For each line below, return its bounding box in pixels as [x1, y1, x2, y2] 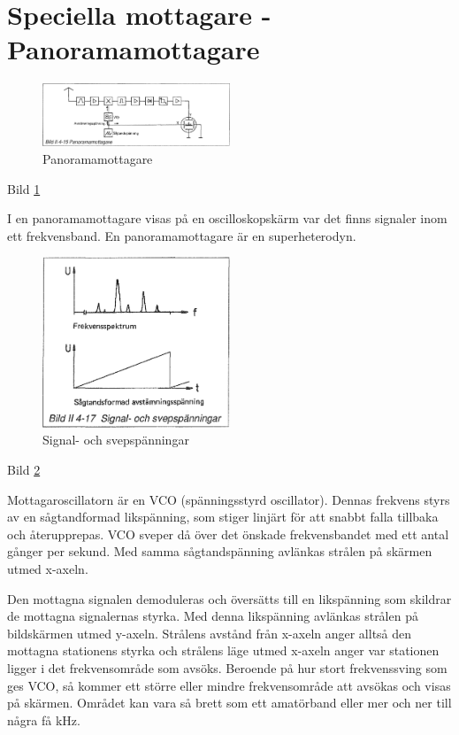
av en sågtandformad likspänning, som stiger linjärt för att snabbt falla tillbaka [7, 507, 439, 526]
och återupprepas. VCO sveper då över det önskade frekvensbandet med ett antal [7, 524, 449, 543]
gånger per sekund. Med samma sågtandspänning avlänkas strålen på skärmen [7, 542, 432, 561]
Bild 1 [7, 179, 41, 197]
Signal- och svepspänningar [42, 430, 189, 449]
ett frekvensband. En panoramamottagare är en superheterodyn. [7, 226, 356, 244]
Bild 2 [7, 460, 41, 479]
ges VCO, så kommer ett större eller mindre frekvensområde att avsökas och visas [7, 676, 451, 694]
